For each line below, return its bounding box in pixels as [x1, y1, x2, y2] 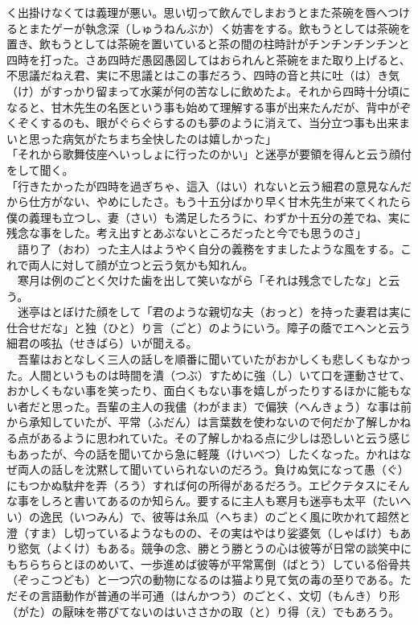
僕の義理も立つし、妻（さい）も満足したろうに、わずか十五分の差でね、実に [6, 208, 411, 225]
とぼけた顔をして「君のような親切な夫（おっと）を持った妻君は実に [51, 303, 412, 320]
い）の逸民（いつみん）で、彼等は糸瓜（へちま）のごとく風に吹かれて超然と [6, 508, 411, 524]
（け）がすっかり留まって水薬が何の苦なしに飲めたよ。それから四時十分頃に [6, 82, 411, 99]
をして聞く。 [6, 161, 74, 178]
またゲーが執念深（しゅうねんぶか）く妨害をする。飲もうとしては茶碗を [28, 19, 411, 36]
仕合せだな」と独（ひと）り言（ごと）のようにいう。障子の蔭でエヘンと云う [6, 319, 411, 335]
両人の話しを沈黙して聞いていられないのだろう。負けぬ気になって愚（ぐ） [17, 461, 409, 478]
